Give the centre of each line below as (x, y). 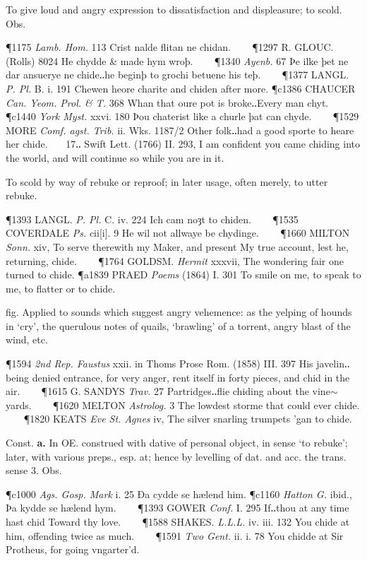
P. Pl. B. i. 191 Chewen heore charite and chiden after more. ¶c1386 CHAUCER (181, 88)
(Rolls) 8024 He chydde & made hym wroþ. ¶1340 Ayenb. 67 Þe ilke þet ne (177, 60)
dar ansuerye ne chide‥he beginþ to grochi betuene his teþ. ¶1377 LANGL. (178, 75)
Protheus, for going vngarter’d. (73, 549)
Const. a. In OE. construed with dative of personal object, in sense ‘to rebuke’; (177, 443)
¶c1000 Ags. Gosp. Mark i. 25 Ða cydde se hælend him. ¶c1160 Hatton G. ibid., (179, 494)
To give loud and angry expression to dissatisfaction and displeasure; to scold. (174, 9)
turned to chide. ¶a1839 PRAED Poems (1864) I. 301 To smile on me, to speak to (183, 274)
